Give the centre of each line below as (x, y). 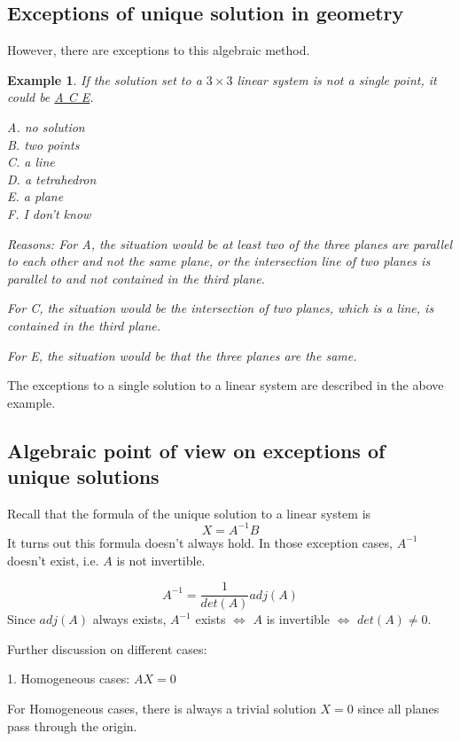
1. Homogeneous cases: (69, 679)
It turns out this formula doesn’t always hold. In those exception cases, (200, 542)
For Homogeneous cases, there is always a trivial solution (162, 709)
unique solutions (83, 476)
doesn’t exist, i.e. (53, 560)
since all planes (398, 709)
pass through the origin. (72, 725)
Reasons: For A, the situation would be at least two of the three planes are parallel (230, 243)
